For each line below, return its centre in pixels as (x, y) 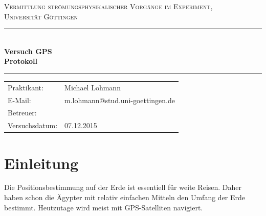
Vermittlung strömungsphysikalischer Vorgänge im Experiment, (108, 6)
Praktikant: (26, 87)
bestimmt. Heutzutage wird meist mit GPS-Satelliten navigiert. (104, 207)
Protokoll (21, 61)
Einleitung (41, 163)
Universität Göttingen (41, 16)
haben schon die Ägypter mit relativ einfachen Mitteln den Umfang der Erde (125, 197)
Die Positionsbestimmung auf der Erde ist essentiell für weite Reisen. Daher (123, 187)
